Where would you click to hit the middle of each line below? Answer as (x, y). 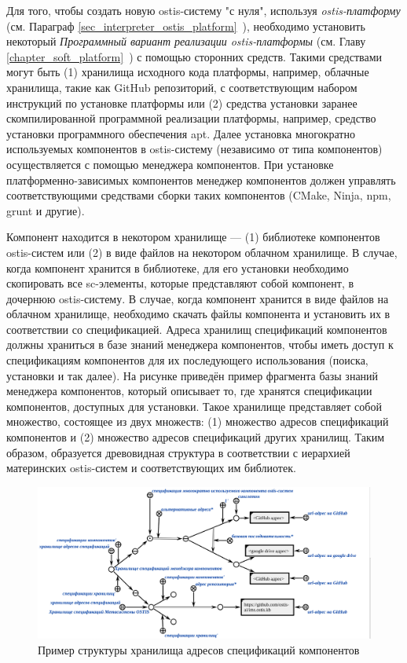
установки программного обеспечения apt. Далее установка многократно (181, 133)
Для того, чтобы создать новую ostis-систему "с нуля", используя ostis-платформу (203, 10)
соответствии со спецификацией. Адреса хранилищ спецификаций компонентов (197, 329)
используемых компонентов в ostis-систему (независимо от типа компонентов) (194, 149)
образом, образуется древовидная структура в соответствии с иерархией (178, 452)
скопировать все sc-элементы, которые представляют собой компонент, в (180, 283)
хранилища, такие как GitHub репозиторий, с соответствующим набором (182, 87)
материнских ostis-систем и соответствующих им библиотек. (151, 468)
